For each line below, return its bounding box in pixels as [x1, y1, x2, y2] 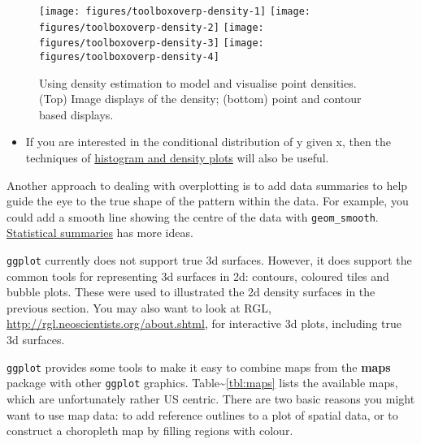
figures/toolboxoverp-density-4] [39, 50, 219, 63]
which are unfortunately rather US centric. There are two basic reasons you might [7, 390, 415, 407]
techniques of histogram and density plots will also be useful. [25, 149, 329, 166]
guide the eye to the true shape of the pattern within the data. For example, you [7, 192, 409, 209]
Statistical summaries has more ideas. [7, 224, 193, 241]
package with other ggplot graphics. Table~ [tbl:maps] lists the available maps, [7, 374, 398, 391]
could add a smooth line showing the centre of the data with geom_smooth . [7, 208, 379, 225]
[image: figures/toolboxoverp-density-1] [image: [39, 6, 310, 17]
